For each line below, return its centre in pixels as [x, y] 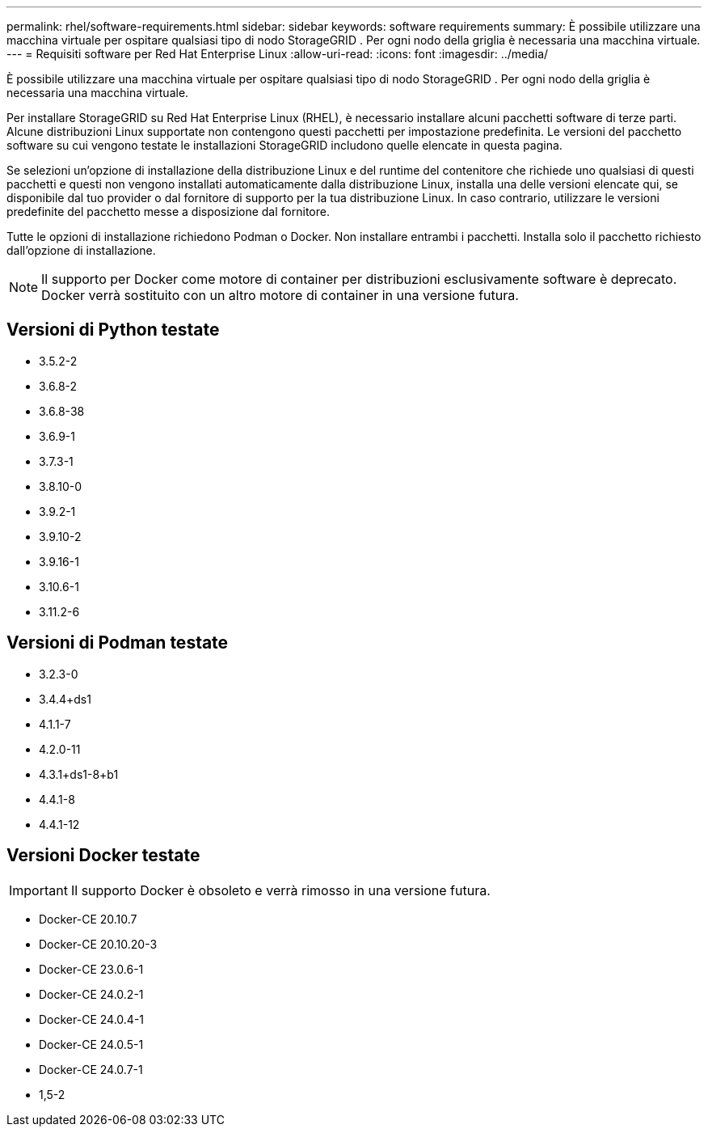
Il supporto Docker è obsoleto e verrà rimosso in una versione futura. [280, 890]
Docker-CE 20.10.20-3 [98, 944]
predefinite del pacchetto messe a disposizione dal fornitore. [168, 211]
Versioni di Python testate [113, 330]
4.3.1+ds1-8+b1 [79, 774]
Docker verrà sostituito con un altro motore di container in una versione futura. [280, 295]
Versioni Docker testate [103, 856]
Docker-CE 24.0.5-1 [91, 1044]
